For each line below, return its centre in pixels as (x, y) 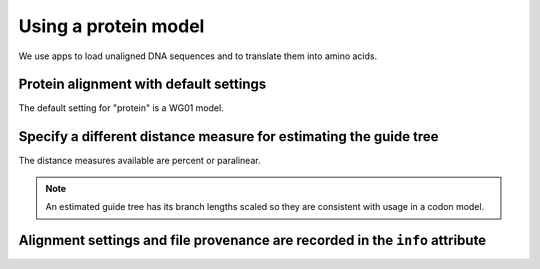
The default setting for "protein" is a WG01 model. (121, 108)
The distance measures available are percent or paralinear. (139, 161)
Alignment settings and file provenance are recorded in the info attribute (252, 240)
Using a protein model (111, 26)
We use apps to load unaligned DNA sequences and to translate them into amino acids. (198, 56)
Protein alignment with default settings (142, 84)
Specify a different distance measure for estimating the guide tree (228, 136)
